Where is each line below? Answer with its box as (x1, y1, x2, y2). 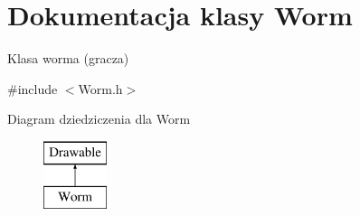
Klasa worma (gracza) (7, 49, 129, 68)
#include (7, 79, 58, 98)
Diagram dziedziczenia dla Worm (7, 109, 191, 128)
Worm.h (78, 79, 123, 98)
